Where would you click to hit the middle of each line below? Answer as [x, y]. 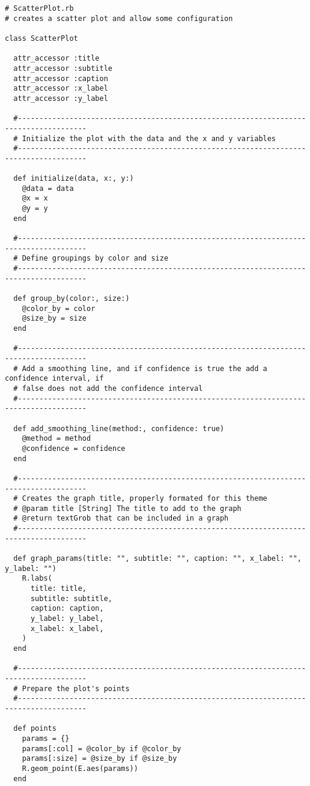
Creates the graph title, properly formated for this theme [144, 499]
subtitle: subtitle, [71, 598]
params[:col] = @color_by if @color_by [102, 748]
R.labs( [37, 579]
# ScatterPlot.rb [39, 8]
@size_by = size [54, 319]
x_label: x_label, [67, 628]
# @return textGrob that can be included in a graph [121, 518]
